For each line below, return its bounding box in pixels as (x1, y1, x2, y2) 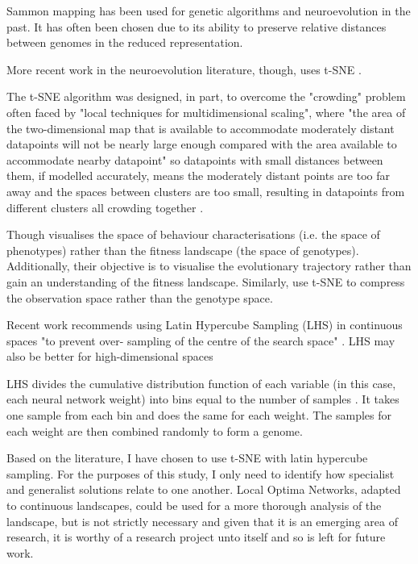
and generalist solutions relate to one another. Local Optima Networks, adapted (6, 481, 401, 498)
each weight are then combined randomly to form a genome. (6, 422, 303, 439)
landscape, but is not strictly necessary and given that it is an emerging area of (6, 512, 398, 529)
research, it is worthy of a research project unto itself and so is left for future (6, 528, 386, 545)
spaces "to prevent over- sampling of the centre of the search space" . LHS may (6, 332, 395, 349)
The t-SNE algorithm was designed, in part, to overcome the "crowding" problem (6, 88, 406, 105)
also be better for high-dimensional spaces (6, 348, 213, 365)
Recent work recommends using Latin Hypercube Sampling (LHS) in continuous (6, 316, 403, 333)
